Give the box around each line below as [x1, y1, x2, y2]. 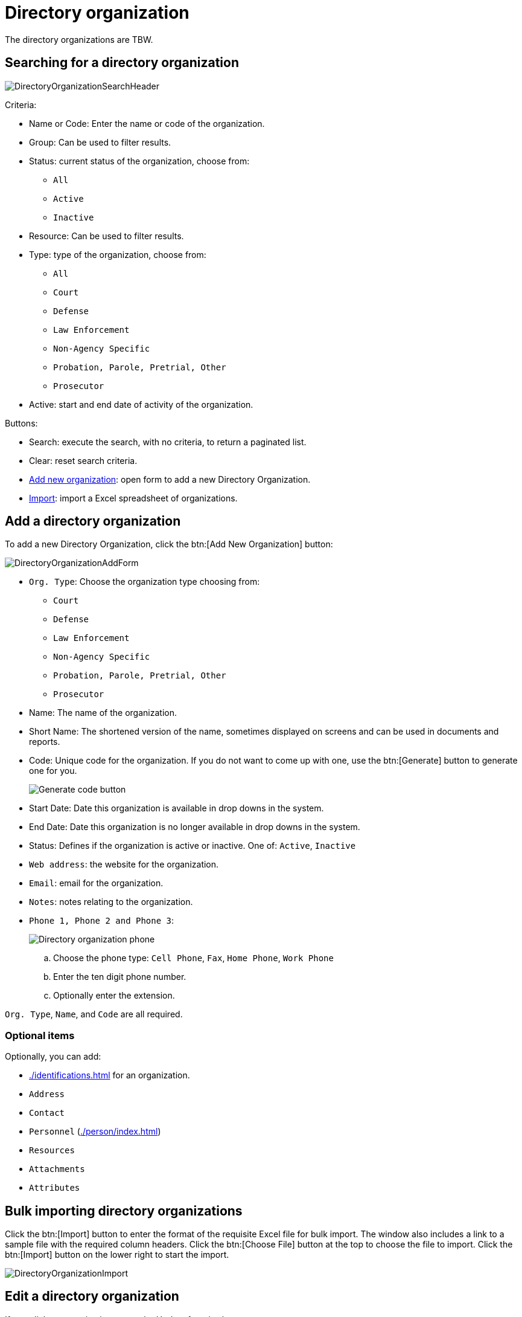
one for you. [29, 765, 77, 776]
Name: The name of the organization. [29, 707, 177, 718]
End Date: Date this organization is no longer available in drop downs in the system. [29, 822, 360, 832]
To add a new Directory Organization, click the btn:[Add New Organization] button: [5, 539, 333, 550]
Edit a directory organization [5, 1289, 179, 1304]
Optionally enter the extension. [53, 990, 175, 1001]
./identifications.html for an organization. [29, 1070, 190, 1081]
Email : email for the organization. [29, 878, 164, 889]
